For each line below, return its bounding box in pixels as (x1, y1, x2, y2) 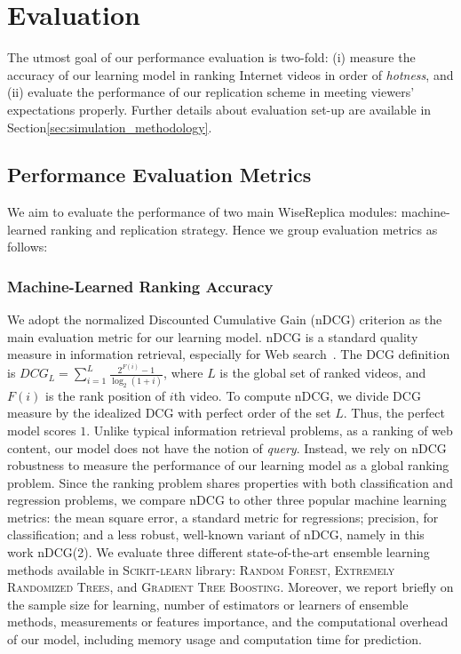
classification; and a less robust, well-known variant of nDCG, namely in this (7, 525, 425, 544)
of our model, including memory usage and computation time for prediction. (7, 630, 422, 649)
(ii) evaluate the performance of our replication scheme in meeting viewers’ (7, 83, 415, 101)
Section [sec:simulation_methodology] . (7, 117, 212, 136)
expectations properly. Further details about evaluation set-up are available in (7, 100, 432, 118)
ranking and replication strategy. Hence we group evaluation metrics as (51, 219, 438, 238)
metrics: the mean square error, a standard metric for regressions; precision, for (7, 507, 439, 526)
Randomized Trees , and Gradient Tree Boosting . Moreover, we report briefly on (7, 578, 454, 596)
